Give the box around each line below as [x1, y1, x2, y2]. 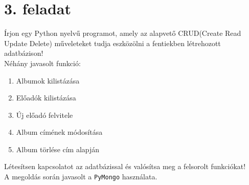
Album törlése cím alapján [16, 143, 100, 154]
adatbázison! [4, 48, 43, 58]
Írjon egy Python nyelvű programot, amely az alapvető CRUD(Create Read [4, 28, 241, 38]
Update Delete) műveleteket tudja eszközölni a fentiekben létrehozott [4, 37, 221, 48]
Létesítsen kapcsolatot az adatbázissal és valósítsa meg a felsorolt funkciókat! [4, 161, 246, 172]
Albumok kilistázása [16, 75, 80, 86]
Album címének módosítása [16, 127, 103, 137]
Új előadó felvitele [16, 109, 73, 120]
